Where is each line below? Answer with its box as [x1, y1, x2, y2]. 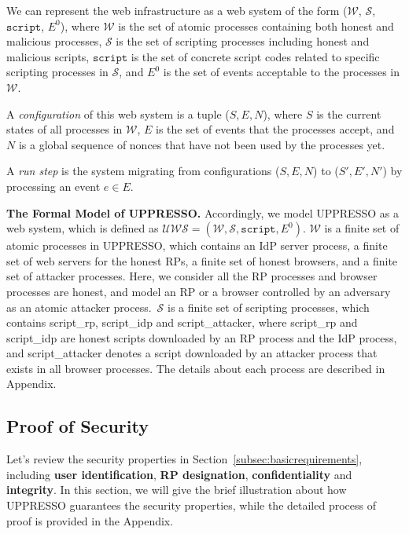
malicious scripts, [6, 48, 90, 64]
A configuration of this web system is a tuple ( [6, 105, 230, 122]
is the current [316, 105, 381, 122]
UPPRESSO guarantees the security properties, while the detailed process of [6, 497, 376, 514]
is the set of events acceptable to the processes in [163, 64, 400, 80]
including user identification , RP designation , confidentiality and [6, 466, 352, 482]
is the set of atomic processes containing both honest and [118, 17, 394, 34]
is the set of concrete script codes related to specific [131, 48, 380, 64]
